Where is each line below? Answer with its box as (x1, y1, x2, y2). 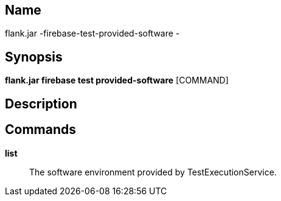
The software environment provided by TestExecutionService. (29, 166, 277, 177)
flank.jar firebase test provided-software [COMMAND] (5, 75, 229, 86)
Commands (5, 122, 77, 138)
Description (5, 96, 77, 111)
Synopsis (5, 49, 63, 65)
